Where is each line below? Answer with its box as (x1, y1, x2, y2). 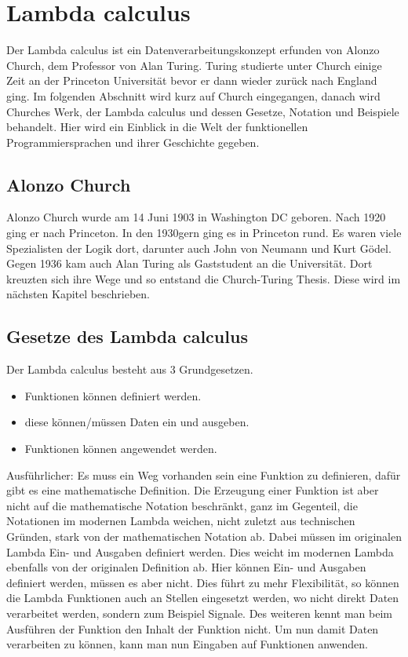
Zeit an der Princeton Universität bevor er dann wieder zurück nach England (6, 72, 377, 89)
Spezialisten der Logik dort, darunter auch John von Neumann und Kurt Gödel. (6, 239, 392, 256)
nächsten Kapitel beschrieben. (6, 286, 150, 302)
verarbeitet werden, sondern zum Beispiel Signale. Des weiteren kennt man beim (6, 604, 392, 621)
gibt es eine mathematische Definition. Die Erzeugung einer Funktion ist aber (6, 482, 379, 498)
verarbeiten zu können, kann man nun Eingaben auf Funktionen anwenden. (6, 636, 369, 652)
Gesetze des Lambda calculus (6, 324, 248, 349)
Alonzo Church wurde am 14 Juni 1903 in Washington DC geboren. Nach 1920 (6, 209, 386, 225)
